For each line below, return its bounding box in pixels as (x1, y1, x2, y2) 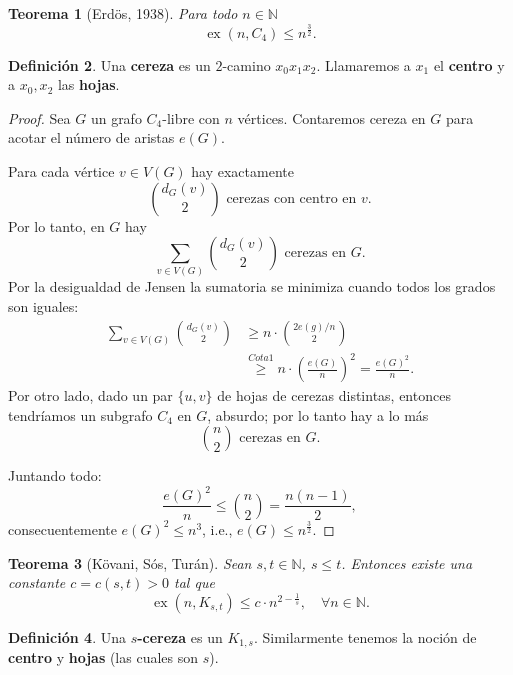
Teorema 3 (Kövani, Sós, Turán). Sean (8, 552, 252, 573)
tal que (174, 572, 215, 593)
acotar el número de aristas (8, 127, 175, 148)
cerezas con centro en (226, 191, 357, 206)
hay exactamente (191, 160, 294, 181)
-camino (222, 54, 271, 75)
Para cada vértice (8, 160, 115, 181)
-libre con (162, 107, 220, 128)
